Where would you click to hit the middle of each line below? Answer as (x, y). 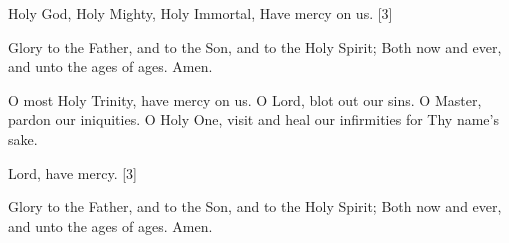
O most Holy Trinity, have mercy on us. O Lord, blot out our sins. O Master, (245, 99)
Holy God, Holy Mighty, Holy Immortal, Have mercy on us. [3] (200, 13)
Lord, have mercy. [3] (72, 172)
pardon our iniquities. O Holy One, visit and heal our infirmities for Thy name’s (253, 119)
